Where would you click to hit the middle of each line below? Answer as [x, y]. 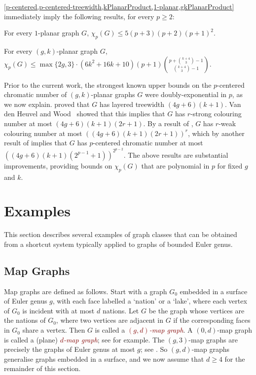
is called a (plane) [31, 339]
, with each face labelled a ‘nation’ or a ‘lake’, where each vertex [150, 301]
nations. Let [121, 310]
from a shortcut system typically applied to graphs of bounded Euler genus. [118, 244]
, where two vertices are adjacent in [110, 320]
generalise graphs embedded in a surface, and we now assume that [104, 358]
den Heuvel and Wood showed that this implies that [85, 114]
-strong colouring [216, 114]
